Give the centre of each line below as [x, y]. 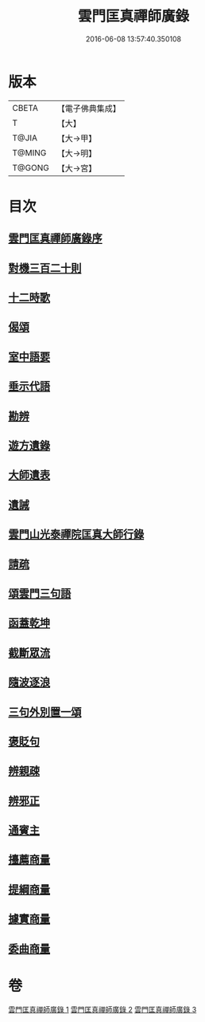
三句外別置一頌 [45, 711]
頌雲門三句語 [40, 594]
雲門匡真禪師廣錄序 [55, 239]
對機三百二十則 [45, 268]
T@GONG [31, 167]
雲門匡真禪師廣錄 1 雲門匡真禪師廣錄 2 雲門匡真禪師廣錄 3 [102, 1009]
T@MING [29, 152]
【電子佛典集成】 [89, 108]
